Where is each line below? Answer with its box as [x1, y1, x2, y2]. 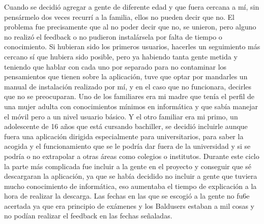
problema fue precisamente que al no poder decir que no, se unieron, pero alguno [4, 21, 256, 32]
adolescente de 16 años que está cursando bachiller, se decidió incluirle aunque [4, 121, 248, 132]
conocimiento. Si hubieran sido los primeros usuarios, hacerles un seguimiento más [4, 41, 260, 52]
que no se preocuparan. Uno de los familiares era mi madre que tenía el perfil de [4, 91, 254, 102]
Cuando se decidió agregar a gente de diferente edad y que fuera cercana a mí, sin [4, 2, 259, 12]
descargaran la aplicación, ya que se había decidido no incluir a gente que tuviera [4, 171, 257, 181]
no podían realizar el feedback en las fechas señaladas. [4, 210, 172, 221]
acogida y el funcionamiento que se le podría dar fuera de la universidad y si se [4, 141, 251, 151]
